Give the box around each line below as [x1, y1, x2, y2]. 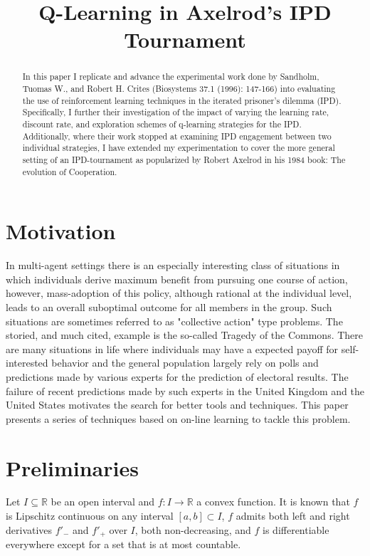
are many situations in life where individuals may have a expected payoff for [6, 341, 339, 356]
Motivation [6, 216, 116, 246]
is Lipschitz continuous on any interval [6, 508, 174, 523]
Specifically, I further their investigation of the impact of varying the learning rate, [22, 106, 329, 118]
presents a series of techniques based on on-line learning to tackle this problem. [6, 411, 351, 426]
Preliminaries [6, 453, 139, 482]
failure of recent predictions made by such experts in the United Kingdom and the [6, 383, 365, 398]
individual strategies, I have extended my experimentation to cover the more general [22, 142, 335, 154]
